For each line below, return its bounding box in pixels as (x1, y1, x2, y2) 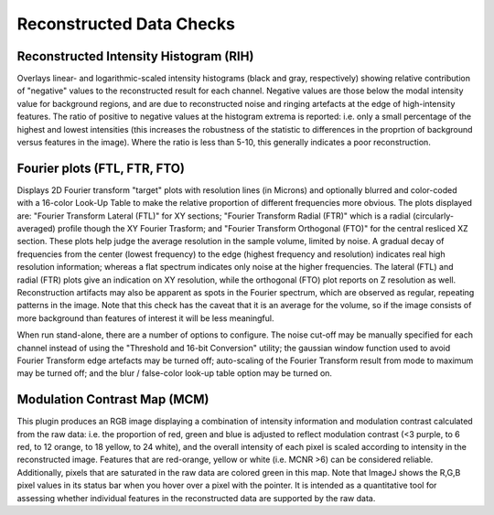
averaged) (16, 223, 56, 234)
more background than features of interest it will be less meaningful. (16, 312, 274, 324)
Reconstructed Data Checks (16, 14, 235, 34)
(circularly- (412, 210, 455, 221)
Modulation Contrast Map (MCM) (16, 392, 209, 407)
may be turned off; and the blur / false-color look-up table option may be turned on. (16, 368, 333, 379)
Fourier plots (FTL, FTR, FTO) (16, 160, 185, 176)
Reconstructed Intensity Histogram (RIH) (16, 48, 254, 64)
